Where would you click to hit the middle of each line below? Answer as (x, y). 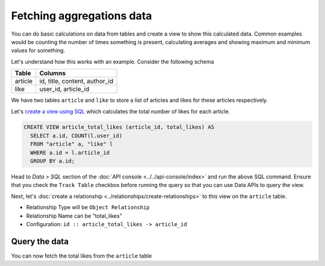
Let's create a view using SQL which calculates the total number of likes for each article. (121, 111)
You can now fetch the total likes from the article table (82, 256)
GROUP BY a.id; (53, 161)
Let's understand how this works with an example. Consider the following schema (113, 62)
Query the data (40, 241)
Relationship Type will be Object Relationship (88, 207)
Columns (53, 74)
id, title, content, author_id (76, 81)
